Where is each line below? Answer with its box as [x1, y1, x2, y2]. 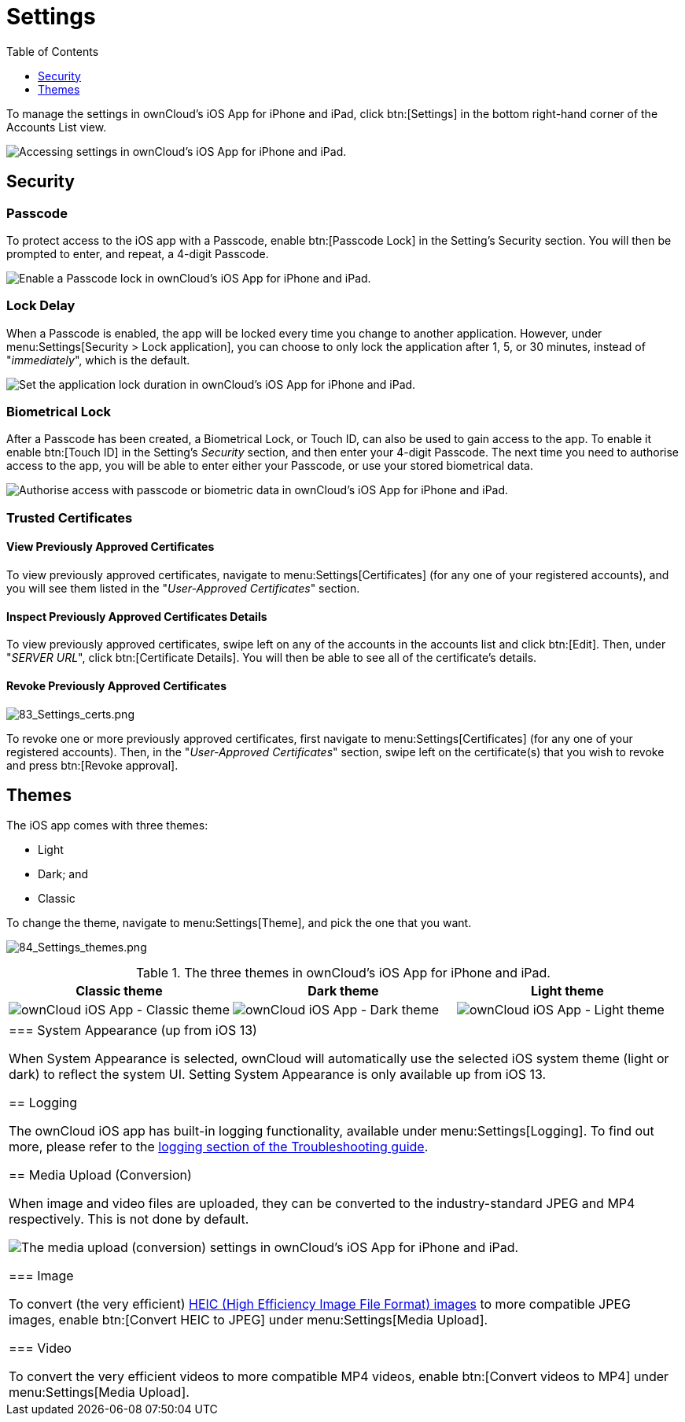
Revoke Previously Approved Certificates [6, 678, 226, 693]
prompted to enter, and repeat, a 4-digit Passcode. [6, 246, 269, 260]
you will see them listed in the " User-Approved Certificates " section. [6, 582, 360, 596]
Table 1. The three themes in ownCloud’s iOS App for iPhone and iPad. [135, 965, 551, 981]
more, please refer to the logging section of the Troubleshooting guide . [9, 1139, 429, 1155]
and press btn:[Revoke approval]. [6, 758, 179, 772]
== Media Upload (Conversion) [9, 1167, 192, 1184]
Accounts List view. [6, 120, 107, 134]
